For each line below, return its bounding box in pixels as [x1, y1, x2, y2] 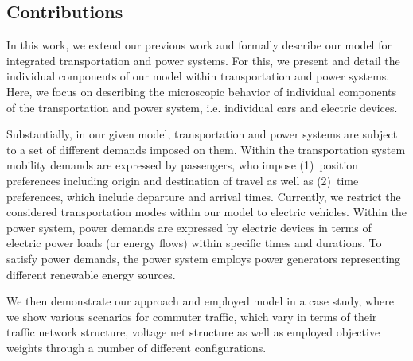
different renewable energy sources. [6, 266, 176, 282]
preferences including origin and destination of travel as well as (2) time [6, 172, 359, 188]
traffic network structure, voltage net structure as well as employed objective [6, 324, 380, 340]
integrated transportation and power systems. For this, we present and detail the [6, 52, 400, 68]
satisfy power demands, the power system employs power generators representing [6, 250, 401, 266]
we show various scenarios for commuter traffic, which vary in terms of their [6, 308, 377, 324]
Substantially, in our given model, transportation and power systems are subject [6, 126, 398, 142]
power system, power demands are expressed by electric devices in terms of [6, 219, 372, 235]
